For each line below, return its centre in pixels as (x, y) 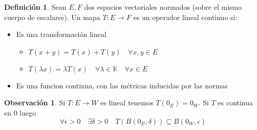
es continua (235, 103)
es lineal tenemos (127, 103)
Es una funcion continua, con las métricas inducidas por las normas (122, 85)
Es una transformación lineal (61, 34)
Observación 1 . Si (35, 103)
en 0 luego (20, 112)
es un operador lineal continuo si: (185, 17)
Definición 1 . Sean (35, 7)
